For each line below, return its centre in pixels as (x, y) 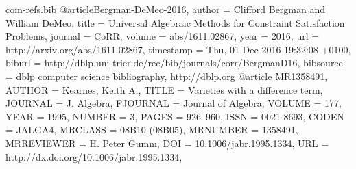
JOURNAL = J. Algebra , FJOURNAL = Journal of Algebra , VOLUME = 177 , (174, 103)
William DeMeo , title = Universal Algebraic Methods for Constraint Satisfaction (175, 22)
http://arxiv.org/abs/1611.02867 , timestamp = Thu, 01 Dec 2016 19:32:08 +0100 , (178, 49)
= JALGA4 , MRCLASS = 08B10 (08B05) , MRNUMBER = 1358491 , (152, 130)
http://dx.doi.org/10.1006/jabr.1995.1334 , (94, 156)
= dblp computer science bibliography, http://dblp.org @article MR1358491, (167, 76)
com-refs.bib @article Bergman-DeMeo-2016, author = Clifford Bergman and (166, 9)
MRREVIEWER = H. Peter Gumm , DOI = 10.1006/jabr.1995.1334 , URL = (167, 143)
